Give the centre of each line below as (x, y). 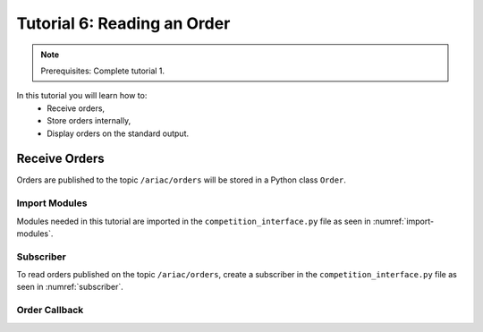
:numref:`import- (403, 221)
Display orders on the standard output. (118, 133)
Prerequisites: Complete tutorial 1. (103, 71)
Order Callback (50, 311)
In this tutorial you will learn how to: (82, 96)
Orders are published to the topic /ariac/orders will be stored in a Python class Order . (181, 180)
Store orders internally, (89, 121)
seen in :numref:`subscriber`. (70, 287)
